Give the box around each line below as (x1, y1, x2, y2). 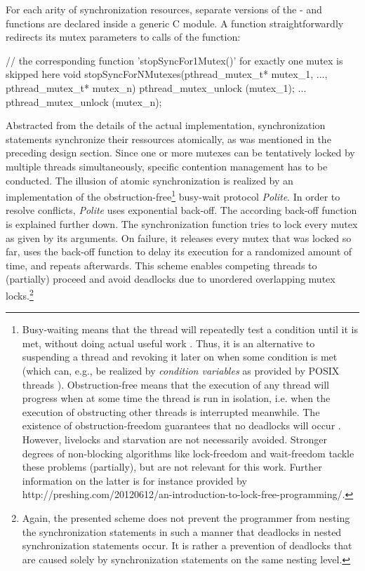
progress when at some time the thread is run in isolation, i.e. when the (22, 391, 331, 405)
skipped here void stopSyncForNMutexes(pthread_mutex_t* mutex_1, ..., (6, 67, 328, 81)
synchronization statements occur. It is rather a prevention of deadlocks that (22, 538, 352, 553)
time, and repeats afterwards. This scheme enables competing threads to (6, 257, 317, 272)
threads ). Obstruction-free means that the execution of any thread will (22, 377, 329, 391)
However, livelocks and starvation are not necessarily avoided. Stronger (22, 431, 327, 446)
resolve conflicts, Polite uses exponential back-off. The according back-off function (6, 203, 357, 217)
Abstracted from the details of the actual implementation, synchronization (6, 118, 326, 133)
